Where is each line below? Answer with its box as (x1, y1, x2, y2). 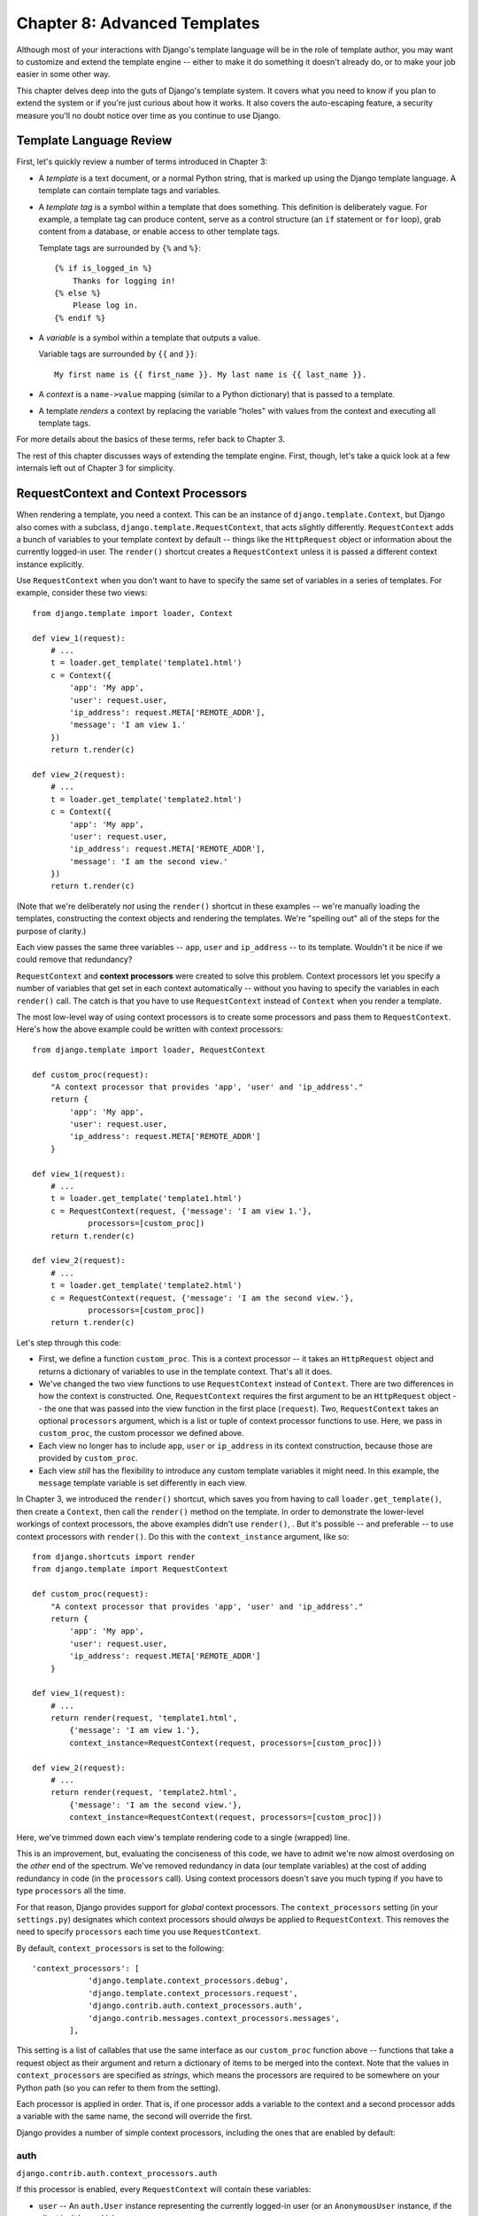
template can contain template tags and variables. (38, 185, 221, 196)
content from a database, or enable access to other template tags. (38, 226, 281, 237)
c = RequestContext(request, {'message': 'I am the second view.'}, (50, 1292, 354, 1303)
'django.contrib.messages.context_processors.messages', (88, 2013, 341, 2023)
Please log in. (72, 300, 139, 310)
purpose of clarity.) (16, 925, 87, 936)
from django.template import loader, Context (32, 608, 234, 618)
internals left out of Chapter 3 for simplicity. (16, 463, 175, 473)
